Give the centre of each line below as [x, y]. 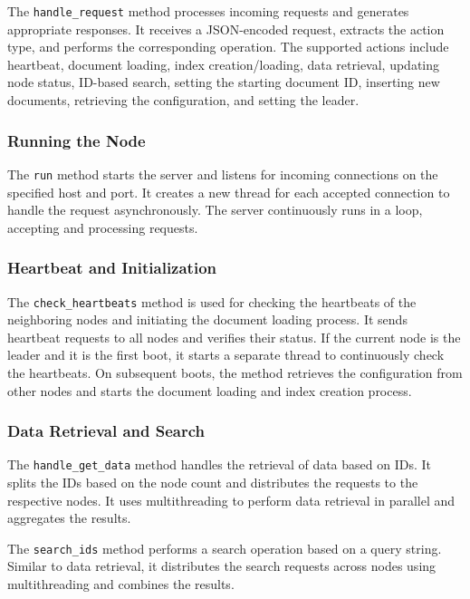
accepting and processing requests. [103, 227]
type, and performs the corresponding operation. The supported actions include [228, 47]
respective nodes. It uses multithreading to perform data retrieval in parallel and [231, 500]
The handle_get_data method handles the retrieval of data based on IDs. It [219, 464]
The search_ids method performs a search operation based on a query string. [225, 548]
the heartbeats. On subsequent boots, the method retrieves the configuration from [235, 372]
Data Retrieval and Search [106, 431]
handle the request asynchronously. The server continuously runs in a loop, [215, 210]
